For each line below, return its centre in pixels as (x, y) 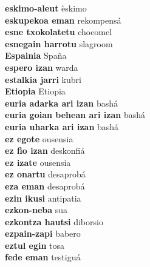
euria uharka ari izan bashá (62, 126)
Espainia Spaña (36, 55)
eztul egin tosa (35, 245)
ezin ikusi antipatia (43, 198)
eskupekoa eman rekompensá (63, 20)
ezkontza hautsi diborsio (54, 221)
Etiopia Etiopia (35, 91)
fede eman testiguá (43, 257)
